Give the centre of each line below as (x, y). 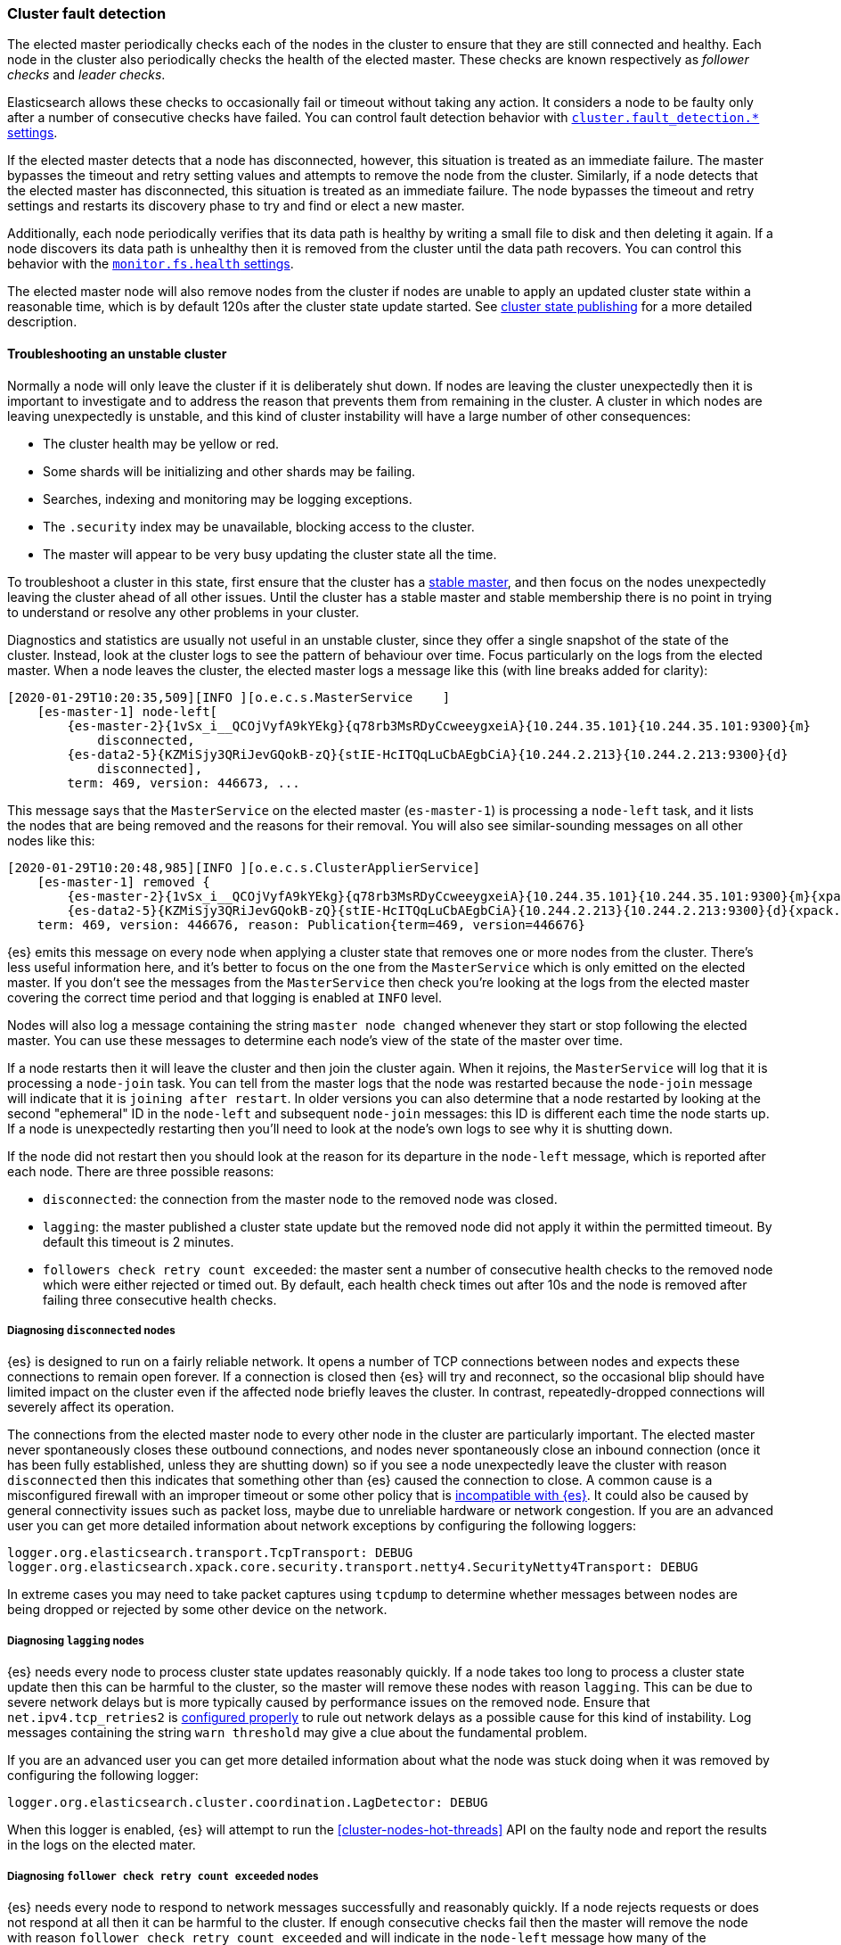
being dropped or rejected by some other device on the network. (197, 1610)
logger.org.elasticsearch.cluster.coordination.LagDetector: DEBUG (248, 1803)
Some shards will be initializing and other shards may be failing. (229, 471)
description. (42, 322)
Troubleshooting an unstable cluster (117, 353)
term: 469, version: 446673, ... (184, 783)
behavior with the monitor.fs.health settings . (151, 264)
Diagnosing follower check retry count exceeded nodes (163, 1876)
